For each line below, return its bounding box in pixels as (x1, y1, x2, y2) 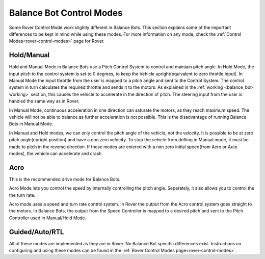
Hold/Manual (9, 51, 50, 59)
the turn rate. (9, 192, 36, 198)
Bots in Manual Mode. (9, 121, 53, 127)
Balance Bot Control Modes (9, 7, 123, 18)
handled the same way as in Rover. (9, 98, 79, 104)
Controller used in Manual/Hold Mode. (9, 215, 86, 221)
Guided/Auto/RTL (9, 228, 64, 236)
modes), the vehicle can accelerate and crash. (9, 150, 103, 156)
